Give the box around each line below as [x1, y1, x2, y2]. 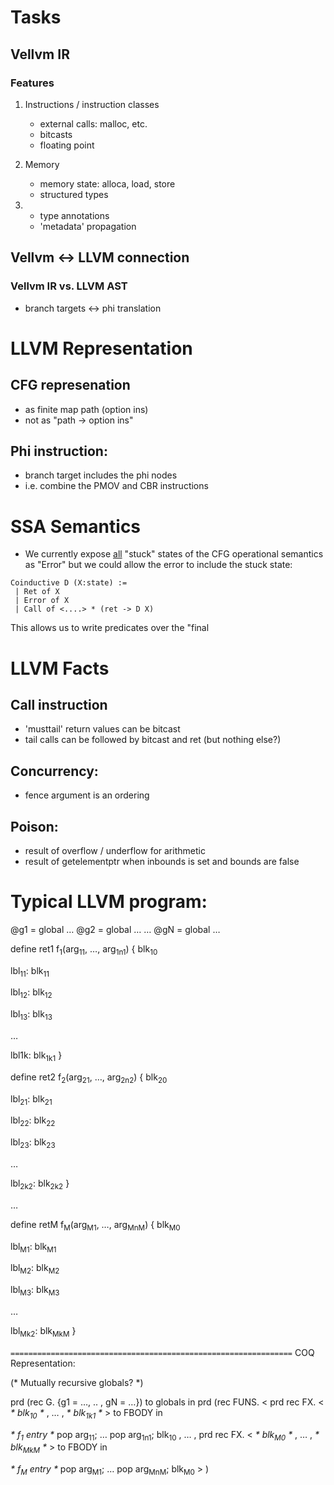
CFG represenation [10, 377, 131, 394]
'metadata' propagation [39, 220, 137, 232]
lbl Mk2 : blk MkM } [10, 1325, 77, 1339]
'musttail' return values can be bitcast [24, 723, 181, 735]
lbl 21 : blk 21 [10, 1092, 53, 1107]
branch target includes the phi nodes [24, 469, 178, 481]
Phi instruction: [10, 442, 108, 460]
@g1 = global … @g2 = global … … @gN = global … [10, 923, 221, 935]
